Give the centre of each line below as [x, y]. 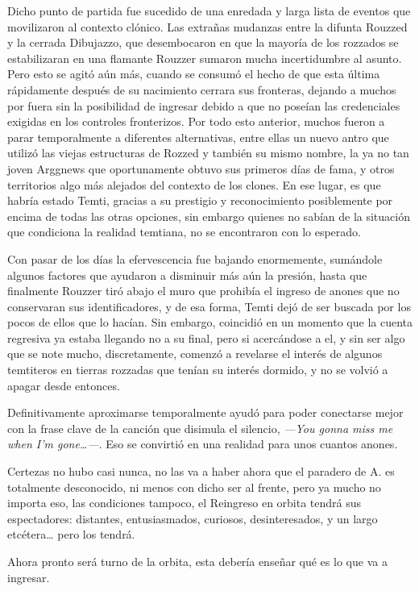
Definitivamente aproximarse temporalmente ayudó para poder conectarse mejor [205, 412]
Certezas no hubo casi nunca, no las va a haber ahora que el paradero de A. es [201, 471]
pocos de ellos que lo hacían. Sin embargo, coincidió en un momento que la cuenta [210, 322]
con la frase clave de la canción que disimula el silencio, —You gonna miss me [200, 428]
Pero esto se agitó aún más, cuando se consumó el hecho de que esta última [194, 74]
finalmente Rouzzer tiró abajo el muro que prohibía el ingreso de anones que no [203, 291]
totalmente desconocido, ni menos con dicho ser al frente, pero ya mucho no [194, 487]
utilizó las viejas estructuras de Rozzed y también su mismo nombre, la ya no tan [208, 153]
